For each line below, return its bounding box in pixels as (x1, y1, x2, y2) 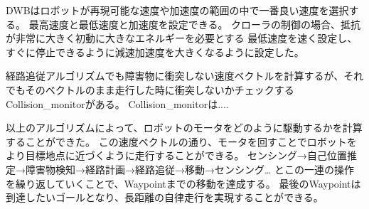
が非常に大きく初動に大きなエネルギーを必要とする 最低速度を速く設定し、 (6, 31, 358, 45)
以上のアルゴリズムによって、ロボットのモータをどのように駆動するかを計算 (6, 120, 363, 135)
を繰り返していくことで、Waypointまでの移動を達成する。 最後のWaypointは (6, 176, 361, 191)
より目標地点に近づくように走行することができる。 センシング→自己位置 (6, 148, 348, 163)
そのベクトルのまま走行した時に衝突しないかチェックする (25, 82, 294, 97)
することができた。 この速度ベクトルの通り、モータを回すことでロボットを (6, 134, 357, 149)
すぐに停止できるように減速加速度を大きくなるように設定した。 (6, 44, 304, 59)
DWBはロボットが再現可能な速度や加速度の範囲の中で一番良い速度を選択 (6, 3, 349, 17)
